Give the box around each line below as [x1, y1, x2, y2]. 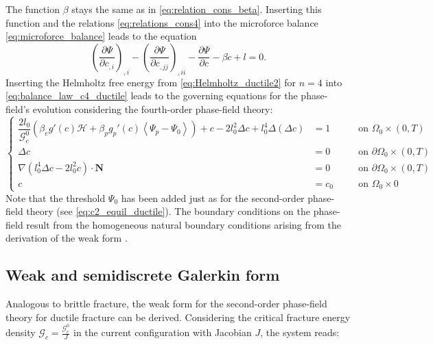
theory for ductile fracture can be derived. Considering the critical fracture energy [5, 309, 351, 324]
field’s [5, 101, 30, 116]
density [5, 325, 36, 340]
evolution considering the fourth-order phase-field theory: [32, 101, 273, 116]
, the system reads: [260, 325, 340, 340]
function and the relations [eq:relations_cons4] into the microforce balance [5, 15, 318, 29]
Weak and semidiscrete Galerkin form [5, 264, 280, 285]
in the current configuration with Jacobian [73, 325, 252, 340]
